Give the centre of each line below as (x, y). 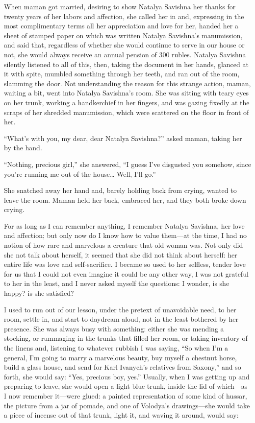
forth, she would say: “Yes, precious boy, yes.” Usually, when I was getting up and (127, 376)
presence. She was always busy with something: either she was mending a (114, 328)
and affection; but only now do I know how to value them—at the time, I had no (126, 235)
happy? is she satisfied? (39, 293)
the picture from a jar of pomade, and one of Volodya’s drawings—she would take (127, 405)
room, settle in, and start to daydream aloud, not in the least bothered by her (121, 319)
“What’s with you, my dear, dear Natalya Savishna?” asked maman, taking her (123, 138)
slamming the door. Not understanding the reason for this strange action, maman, (127, 83)
